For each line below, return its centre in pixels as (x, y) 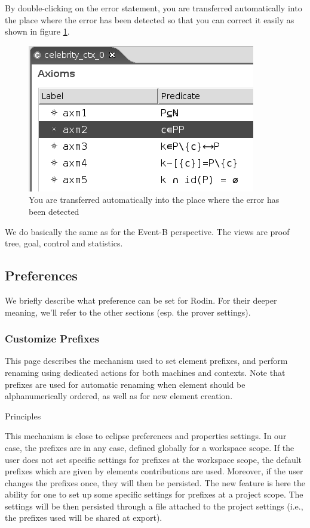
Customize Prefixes (52, 339)
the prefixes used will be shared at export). (84, 518)
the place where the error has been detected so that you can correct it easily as (150, 19)
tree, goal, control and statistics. (64, 243)
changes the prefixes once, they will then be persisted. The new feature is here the (155, 482)
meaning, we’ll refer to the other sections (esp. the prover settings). (128, 312)
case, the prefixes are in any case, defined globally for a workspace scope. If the (150, 447)
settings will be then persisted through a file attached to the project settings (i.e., (154, 506)
